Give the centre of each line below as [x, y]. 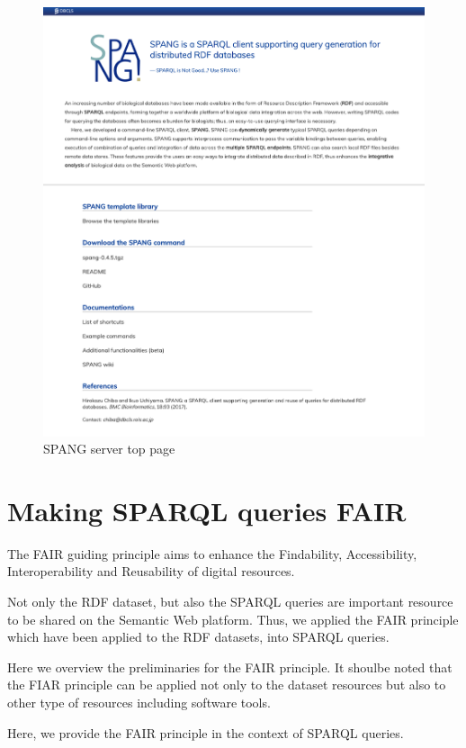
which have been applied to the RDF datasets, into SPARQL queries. [198, 637]
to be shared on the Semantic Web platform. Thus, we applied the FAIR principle [233, 619]
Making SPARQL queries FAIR [207, 510]
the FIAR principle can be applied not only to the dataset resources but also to [227, 685]
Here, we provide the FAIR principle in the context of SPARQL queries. [206, 732]
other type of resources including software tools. [139, 703]
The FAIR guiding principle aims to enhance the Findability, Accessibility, [212, 553]
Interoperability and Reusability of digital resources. [151, 571]
